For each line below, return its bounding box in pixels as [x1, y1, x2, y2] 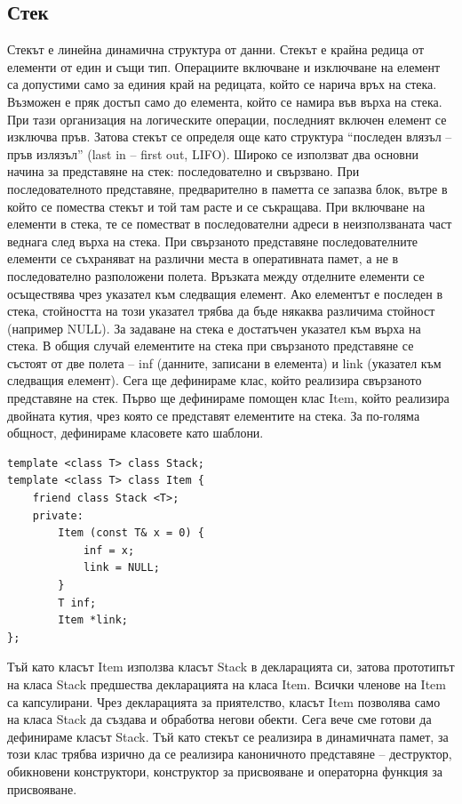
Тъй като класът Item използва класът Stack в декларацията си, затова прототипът [7, 657, 455, 676]
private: [32, 509, 84, 522]
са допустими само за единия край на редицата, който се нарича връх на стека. [7, 75, 437, 93]
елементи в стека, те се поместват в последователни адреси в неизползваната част [7, 214, 452, 233]
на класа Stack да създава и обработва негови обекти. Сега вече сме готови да [7, 710, 432, 728]
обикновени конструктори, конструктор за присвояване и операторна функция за [7, 761, 443, 780]
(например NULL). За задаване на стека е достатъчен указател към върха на [7, 318, 421, 337]
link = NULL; [83, 561, 160, 575]
